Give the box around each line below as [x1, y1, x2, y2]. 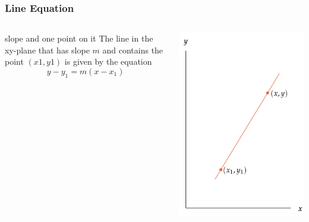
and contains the [102, 43, 163, 56]
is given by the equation [64, 55, 152, 68]
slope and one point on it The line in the [5, 32, 153, 45]
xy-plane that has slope [5, 43, 90, 56]
